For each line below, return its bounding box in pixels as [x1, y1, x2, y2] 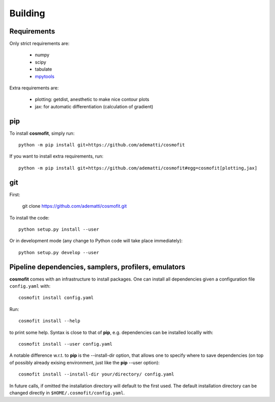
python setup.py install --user [18, 226, 99, 232]
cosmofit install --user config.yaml [18, 341, 113, 347]
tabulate [35, 66, 52, 72]
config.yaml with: [9, 283, 51, 289]
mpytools [35, 73, 54, 79]
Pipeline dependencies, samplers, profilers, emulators [9, 262, 185, 271]
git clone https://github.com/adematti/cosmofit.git [22, 203, 127, 209]
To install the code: [9, 214, 49, 221]
